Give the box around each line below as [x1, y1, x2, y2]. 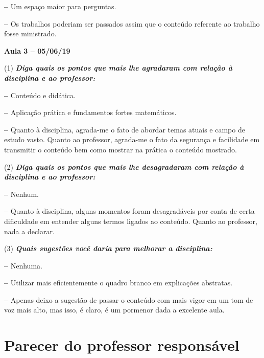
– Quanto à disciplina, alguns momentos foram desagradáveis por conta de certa [4, 206, 255, 216]
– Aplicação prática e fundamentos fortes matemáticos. [4, 107, 177, 118]
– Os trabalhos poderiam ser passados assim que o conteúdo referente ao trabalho [4, 18, 260, 29]
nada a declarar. [4, 226, 55, 236]
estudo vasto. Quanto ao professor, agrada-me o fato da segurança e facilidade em [4, 134, 260, 145]
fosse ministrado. [4, 28, 57, 39]
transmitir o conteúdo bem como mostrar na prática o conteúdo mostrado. [4, 144, 237, 154]
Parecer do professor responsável [4, 334, 239, 355]
